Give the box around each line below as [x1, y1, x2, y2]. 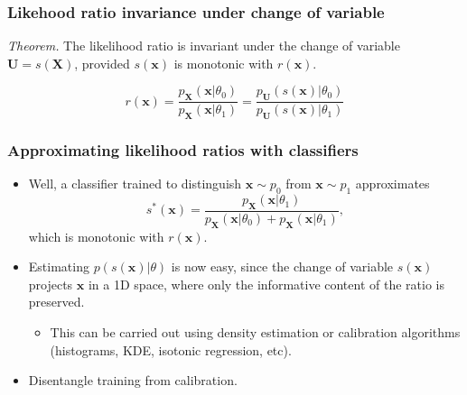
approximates [355, 174, 430, 193]
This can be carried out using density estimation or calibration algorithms [50, 323, 461, 342]
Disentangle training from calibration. [28, 371, 238, 390]
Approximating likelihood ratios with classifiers [7, 138, 359, 161]
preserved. [28, 292, 85, 311]
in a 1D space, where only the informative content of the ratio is [88, 274, 444, 293]
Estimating [28, 257, 89, 276]
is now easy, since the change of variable [171, 257, 394, 276]
